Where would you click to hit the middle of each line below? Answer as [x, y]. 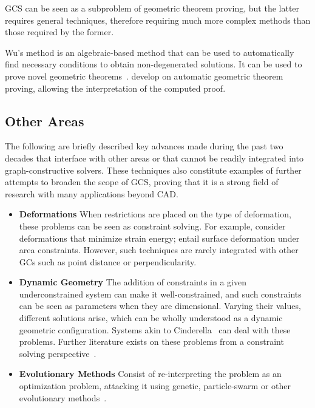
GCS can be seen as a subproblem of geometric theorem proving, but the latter [152, 8]
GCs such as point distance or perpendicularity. [108, 261]
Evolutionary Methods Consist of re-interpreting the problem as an [150, 374]
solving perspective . [58, 353]
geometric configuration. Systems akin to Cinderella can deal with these [155, 329]
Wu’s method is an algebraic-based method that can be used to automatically [150, 52]
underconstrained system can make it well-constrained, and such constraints [160, 294]
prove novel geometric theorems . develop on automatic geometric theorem [144, 76]
